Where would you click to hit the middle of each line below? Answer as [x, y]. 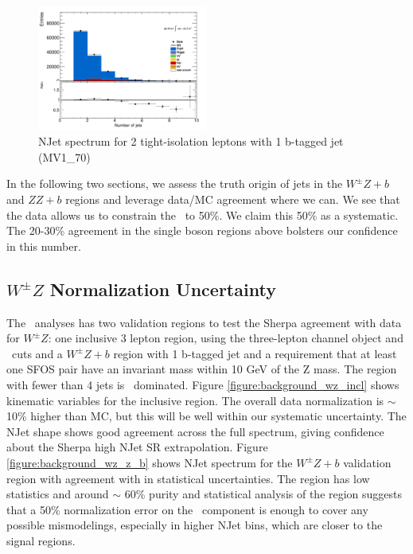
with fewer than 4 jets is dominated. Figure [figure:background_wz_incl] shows [203, 385]
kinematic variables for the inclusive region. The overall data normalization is [195, 400]
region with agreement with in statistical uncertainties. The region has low [188, 478]
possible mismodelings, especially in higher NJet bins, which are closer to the [195, 525]
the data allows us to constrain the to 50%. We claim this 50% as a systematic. [203, 215]
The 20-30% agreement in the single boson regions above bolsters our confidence [202, 230]
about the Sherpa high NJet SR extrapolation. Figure [137, 447]
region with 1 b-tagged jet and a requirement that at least [255, 353]
